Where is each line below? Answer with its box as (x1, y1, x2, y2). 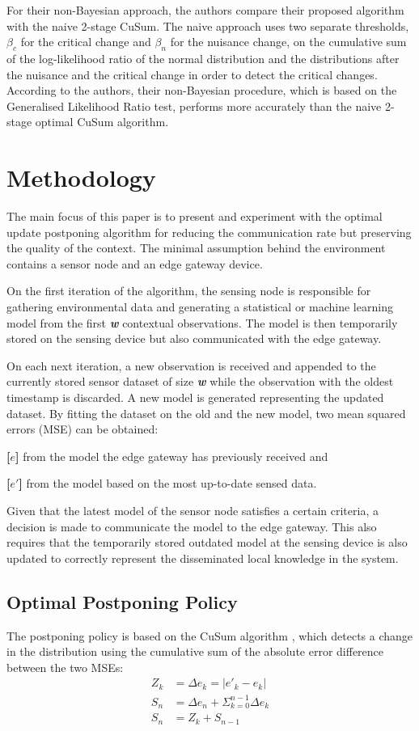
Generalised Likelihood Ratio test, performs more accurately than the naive (6, 97, 382, 114)
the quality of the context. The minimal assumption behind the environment (6, 239, 386, 256)
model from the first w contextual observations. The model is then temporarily (6, 314, 398, 331)
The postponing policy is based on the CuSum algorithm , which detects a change (6, 627, 413, 644)
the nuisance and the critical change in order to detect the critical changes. (6, 65, 378, 82)
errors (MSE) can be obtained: (6, 420, 159, 437)
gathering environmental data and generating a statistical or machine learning (6, 298, 393, 315)
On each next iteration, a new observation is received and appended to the (6, 357, 376, 374)
